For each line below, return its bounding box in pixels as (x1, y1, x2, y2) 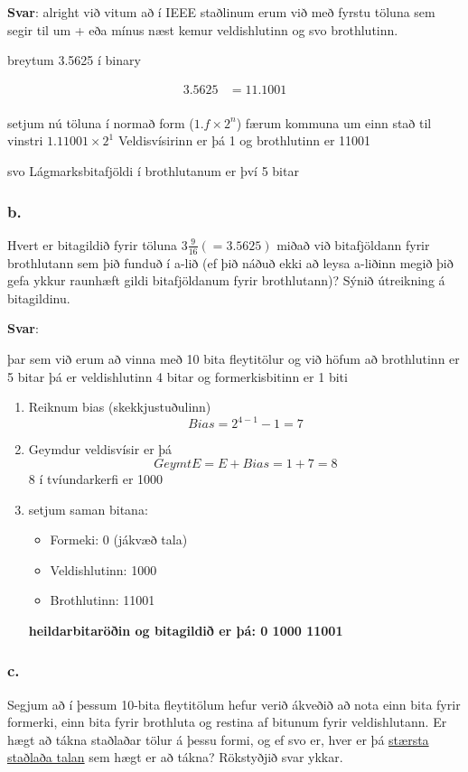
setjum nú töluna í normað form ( (7, 113, 194, 132)
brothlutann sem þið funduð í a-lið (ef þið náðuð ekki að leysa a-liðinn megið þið (7, 253, 454, 272)
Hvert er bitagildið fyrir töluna (7, 235, 178, 254)
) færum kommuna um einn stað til (236, 113, 432, 132)
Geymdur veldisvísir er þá (28, 440, 173, 459)
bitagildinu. (7, 288, 70, 307)
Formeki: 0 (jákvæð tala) (50, 530, 188, 549)
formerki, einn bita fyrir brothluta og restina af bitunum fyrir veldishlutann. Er (7, 712, 447, 731)
